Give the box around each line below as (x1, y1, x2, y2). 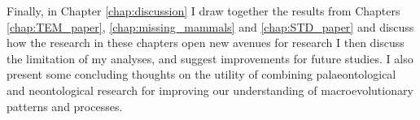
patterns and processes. (7, 97, 123, 114)
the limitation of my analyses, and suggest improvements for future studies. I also (7, 49, 413, 66)
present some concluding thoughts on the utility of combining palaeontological (7, 66, 396, 83)
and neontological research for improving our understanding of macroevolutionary (7, 81, 413, 98)
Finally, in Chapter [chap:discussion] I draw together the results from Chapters (7, 2, 400, 19)
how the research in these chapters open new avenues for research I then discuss (7, 34, 405, 51)
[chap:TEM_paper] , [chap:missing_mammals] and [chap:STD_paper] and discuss (7, 18, 414, 35)
